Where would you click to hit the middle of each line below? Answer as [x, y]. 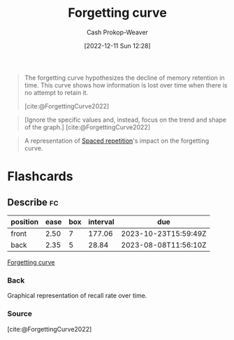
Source [20, 314]
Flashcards [40, 177]
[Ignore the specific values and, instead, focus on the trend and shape [125, 120]
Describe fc [33, 202]
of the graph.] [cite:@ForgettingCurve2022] [87, 127]
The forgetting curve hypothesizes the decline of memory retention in [124, 78]
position [25, 222]
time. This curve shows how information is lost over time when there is [126, 85]
